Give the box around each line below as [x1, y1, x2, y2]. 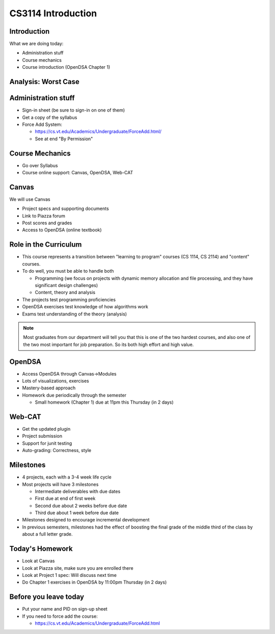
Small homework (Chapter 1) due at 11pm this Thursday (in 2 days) [35, 399, 174, 405]
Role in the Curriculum [9, 240, 82, 249]
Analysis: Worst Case [9, 77, 80, 86]
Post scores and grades [22, 220, 72, 226]
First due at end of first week [35, 495, 96, 501]
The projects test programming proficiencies [22, 296, 116, 303]
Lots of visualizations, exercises [22, 378, 89, 384]
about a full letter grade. [22, 531, 73, 537]
